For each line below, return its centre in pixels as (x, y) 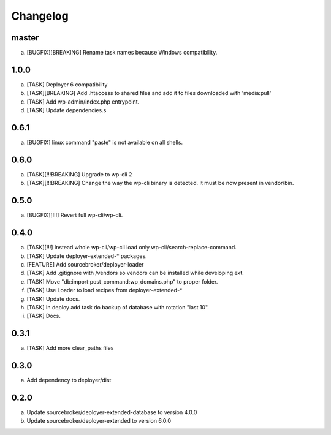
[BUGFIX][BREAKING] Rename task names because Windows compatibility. (122, 53)
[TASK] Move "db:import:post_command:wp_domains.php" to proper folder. (122, 281)
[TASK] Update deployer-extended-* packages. (87, 256)
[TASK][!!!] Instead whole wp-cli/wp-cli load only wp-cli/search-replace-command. (132, 248)
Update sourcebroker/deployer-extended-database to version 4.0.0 (112, 412)
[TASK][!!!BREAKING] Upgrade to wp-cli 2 (79, 174)
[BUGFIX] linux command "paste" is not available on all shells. (105, 142)
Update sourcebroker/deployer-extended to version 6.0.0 (99, 421)
